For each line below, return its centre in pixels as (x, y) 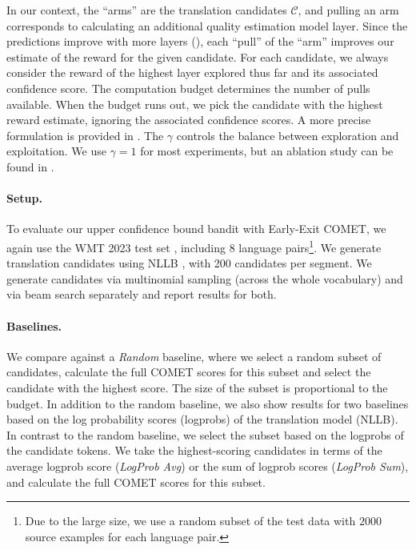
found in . (30, 166)
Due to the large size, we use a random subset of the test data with (190, 521)
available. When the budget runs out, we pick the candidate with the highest (195, 104)
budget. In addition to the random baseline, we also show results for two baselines (208, 403)
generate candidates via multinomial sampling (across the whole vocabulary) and (205, 278)
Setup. (24, 198)
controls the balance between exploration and (288, 135)
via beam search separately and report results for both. (142, 294)
